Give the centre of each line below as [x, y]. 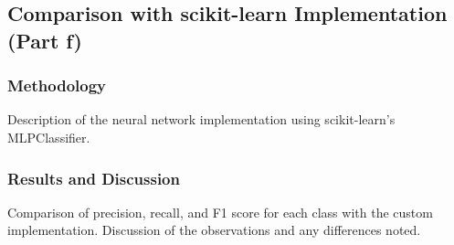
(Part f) [45, 40]
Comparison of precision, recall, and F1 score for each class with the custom [220, 212]
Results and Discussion [94, 178]
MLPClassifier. [49, 137]
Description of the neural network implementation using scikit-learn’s [201, 119]
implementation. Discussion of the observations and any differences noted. [214, 230]
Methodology [57, 85]
